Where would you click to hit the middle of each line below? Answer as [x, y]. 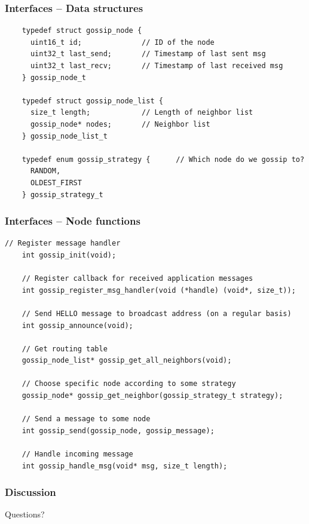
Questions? [25, 514]
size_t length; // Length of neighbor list [142, 113]
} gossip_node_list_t [65, 136]
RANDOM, [45, 171]
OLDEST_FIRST [56, 183]
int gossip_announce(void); [77, 325]
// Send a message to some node [86, 419]
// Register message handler [63, 243]
